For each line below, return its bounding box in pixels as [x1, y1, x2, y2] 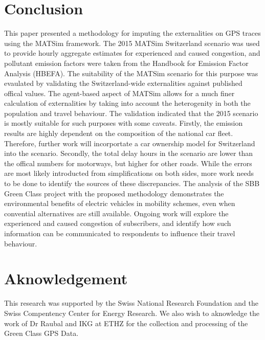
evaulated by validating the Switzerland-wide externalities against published [4, 78, 242, 88]
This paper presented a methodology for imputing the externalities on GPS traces [4, 28, 261, 38]
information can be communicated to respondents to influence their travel [4, 228, 235, 238]
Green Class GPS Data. [4, 328, 79, 338]
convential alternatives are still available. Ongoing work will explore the [4, 208, 229, 218]
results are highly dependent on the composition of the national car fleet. [4, 128, 233, 139]
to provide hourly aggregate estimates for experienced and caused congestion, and [4, 48, 260, 58]
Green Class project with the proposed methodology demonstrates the [4, 188, 224, 198]
